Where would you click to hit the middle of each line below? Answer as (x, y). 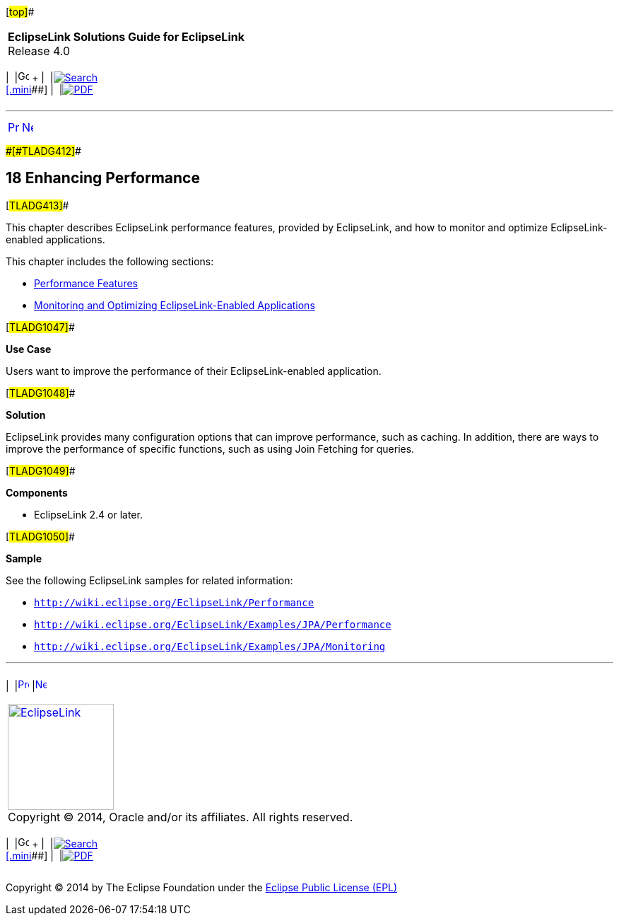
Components (37, 492)
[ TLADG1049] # (41, 470)
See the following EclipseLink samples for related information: (149, 580)
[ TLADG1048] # (41, 393)
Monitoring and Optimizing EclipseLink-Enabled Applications (175, 305)
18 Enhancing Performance (103, 178)
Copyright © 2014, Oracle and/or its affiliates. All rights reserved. (181, 817)
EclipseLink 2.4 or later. (88, 514)
